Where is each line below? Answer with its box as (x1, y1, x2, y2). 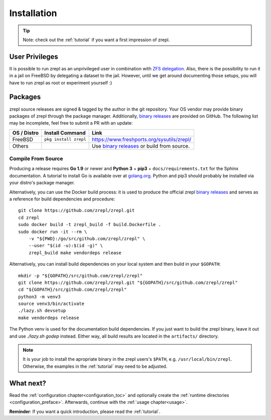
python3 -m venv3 (18, 294, 61, 299)
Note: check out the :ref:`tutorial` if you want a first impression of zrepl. (23, 37, 170, 43)
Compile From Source (9, 155, 63, 162)
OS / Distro (12, 129, 39, 136)
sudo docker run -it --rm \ (18, 229, 87, 235)
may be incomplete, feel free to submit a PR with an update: (9, 120, 133, 126)
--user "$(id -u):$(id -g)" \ (28, 243, 103, 249)
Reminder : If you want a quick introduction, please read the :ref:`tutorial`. (9, 408, 161, 414)
